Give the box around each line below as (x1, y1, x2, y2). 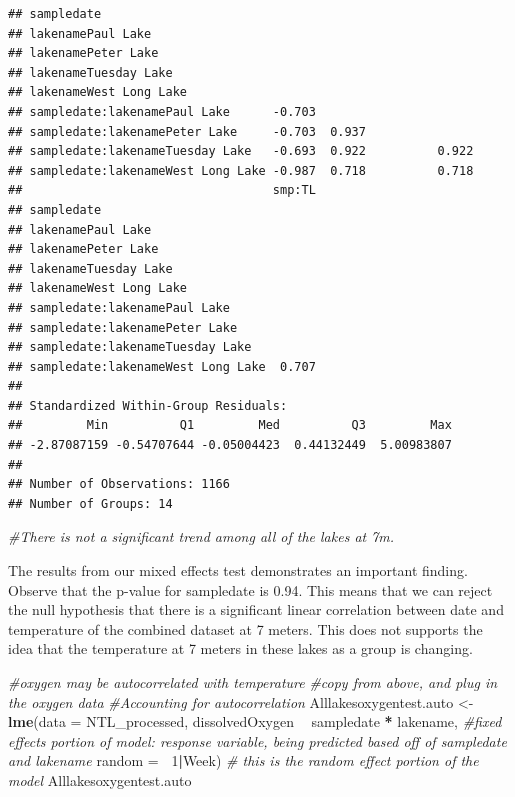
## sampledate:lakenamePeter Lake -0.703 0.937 (8, 124, 366, 139)
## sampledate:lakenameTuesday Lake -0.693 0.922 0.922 (8, 144, 474, 159)
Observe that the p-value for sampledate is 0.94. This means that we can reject (8, 579, 493, 600)
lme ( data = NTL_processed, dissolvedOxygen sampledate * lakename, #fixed (8, 711, 502, 732)
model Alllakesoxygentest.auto (8, 769, 192, 790)
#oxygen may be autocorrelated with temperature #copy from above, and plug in (8, 672, 498, 692)
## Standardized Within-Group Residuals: (8, 398, 288, 413)
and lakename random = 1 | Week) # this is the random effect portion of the (8, 750, 479, 771)
